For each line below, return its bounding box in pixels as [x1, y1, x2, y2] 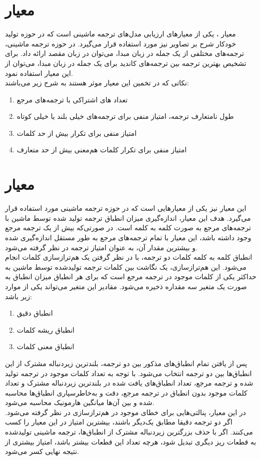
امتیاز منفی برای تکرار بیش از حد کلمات [16, 127, 137, 138]
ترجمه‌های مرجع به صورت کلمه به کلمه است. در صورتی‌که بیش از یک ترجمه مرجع [5, 222, 251, 233]
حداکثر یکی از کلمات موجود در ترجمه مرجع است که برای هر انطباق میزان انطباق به [5, 271, 257, 282]
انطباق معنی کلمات [16, 341, 74, 352]
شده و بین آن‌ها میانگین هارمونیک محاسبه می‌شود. [5, 397, 155, 408]
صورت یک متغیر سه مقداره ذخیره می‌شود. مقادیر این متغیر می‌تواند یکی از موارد [5, 281, 247, 291]
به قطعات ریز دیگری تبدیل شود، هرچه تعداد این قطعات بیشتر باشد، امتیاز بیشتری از [5, 436, 257, 447]
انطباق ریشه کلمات [16, 324, 75, 335]
